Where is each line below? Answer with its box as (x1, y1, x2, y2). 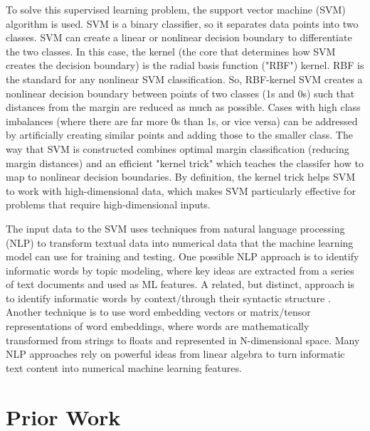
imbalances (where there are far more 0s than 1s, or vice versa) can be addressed (6, 113, 358, 128)
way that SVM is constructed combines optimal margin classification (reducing (6, 141, 349, 156)
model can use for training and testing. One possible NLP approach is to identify (6, 249, 359, 264)
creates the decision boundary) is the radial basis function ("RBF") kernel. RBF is (6, 58, 364, 73)
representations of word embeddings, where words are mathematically (6, 319, 310, 334)
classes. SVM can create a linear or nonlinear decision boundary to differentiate (6, 30, 352, 45)
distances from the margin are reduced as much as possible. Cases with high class (6, 100, 361, 115)
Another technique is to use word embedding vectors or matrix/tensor (6, 304, 311, 319)
